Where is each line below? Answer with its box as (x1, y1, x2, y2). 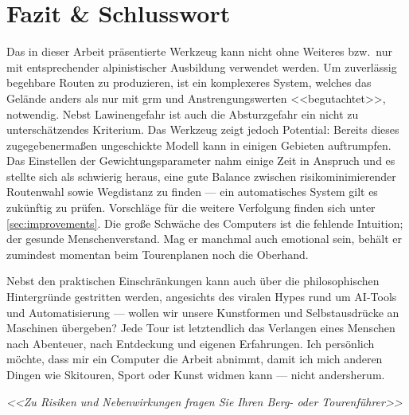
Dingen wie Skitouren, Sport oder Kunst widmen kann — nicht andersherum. (6, 366, 385, 382)
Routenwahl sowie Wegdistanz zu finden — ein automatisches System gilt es (6, 183, 378, 200)
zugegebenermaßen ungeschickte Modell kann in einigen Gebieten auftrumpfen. (6, 136, 391, 153)
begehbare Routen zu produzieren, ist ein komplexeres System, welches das (6, 74, 372, 91)
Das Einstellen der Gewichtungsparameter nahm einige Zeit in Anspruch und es (6, 152, 395, 169)
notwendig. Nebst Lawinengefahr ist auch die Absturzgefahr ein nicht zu (6, 105, 359, 122)
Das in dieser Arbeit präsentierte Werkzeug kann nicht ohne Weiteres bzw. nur (6, 43, 392, 60)
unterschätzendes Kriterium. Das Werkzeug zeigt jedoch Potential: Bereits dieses (6, 121, 399, 138)
